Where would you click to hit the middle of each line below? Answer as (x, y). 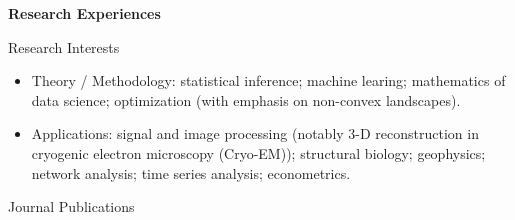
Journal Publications (71, 206)
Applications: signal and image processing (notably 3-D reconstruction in (255, 133)
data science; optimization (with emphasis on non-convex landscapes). (246, 99)
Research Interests (64, 46)
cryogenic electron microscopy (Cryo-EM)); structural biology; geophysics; (258, 152)
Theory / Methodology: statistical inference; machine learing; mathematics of (268, 80)
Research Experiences (84, 13)
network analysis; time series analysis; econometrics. (191, 172)
